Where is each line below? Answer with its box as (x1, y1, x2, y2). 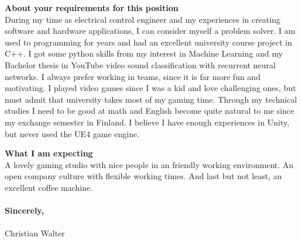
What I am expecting (5, 147, 93, 159)
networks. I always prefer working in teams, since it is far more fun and (5, 70, 260, 82)
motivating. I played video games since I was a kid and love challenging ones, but (5, 82, 296, 94)
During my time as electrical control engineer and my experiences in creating (5, 13, 281, 25)
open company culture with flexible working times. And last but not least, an (5, 170, 282, 182)
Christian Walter (5, 227, 65, 239)
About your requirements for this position (5, 2, 179, 13)
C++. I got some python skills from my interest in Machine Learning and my (5, 47, 283, 60)
